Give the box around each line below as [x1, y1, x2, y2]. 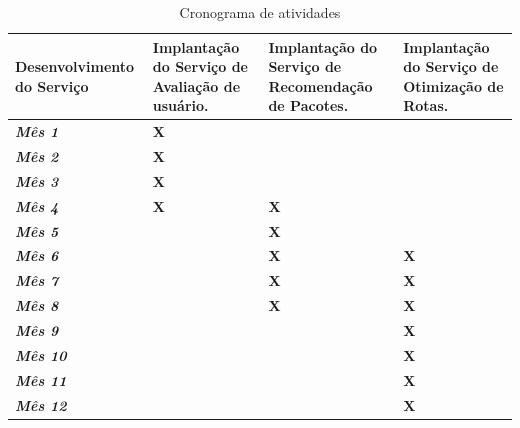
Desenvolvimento [15, 56, 135, 77]
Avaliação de [152, 75, 241, 96]
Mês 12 [15, 394, 67, 415]
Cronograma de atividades [179, 2, 341, 22]
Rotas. [403, 95, 449, 116]
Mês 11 [15, 369, 67, 390]
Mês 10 [15, 344, 67, 365]
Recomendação [268, 75, 373, 96]
